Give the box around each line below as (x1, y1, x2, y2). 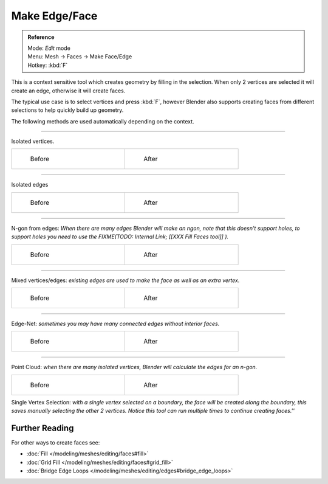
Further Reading (11, 423, 74, 433)
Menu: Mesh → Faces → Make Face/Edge (27, 53, 132, 60)
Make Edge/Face (11, 9, 98, 22)
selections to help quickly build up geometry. (11, 106, 124, 114)
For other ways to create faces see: (11, 439, 100, 446)
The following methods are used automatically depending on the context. (11, 117, 194, 125)
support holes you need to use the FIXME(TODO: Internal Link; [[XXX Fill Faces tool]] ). (11, 233, 229, 240)
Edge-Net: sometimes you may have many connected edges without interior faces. (11, 320, 220, 328)
